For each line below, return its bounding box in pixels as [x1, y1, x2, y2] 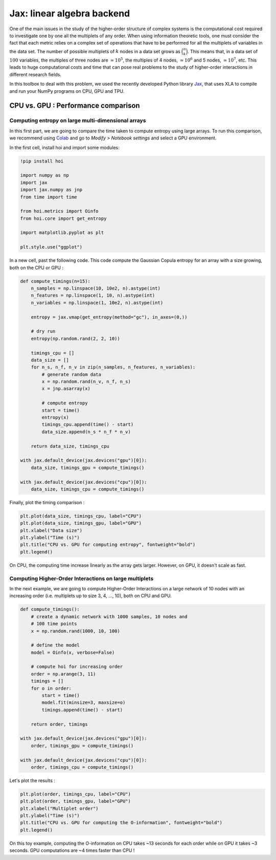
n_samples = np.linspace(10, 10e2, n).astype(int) [31, 285, 160, 291]
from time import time [20, 194, 77, 200]
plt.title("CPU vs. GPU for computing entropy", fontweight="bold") [20, 542, 196, 548]
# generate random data [41, 372, 102, 377]
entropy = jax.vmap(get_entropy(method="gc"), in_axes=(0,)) [31, 314, 188, 320]
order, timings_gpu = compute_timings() [31, 743, 134, 748]
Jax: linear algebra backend [9, 8, 130, 19]
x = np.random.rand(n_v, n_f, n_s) [41, 379, 131, 384]
